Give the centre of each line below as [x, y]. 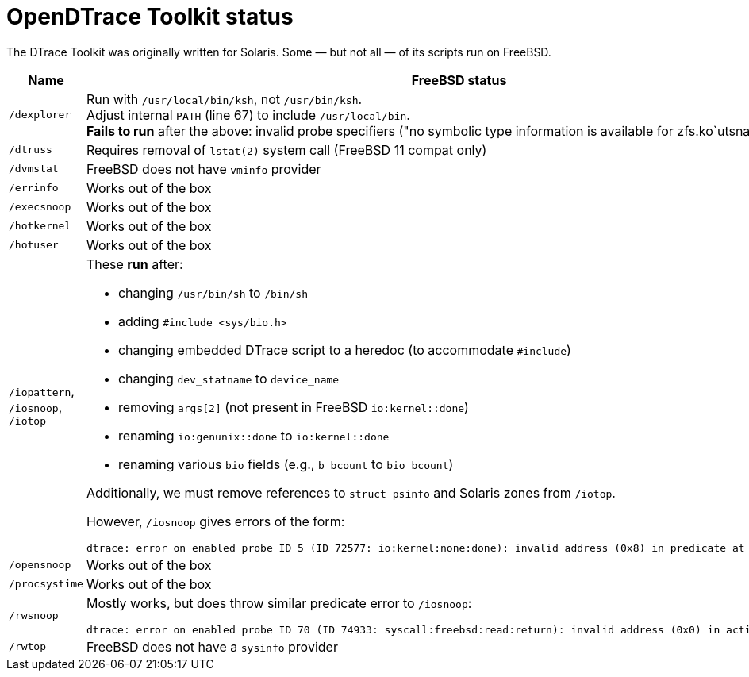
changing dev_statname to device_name [229, 378]
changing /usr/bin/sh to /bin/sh [213, 292]
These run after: [134, 264]
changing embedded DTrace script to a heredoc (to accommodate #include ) [344, 350]
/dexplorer [40, 115]
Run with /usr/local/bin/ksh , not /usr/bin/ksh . [224, 99]
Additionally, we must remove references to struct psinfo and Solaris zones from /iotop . [351, 492]
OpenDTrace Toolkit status [150, 17]
